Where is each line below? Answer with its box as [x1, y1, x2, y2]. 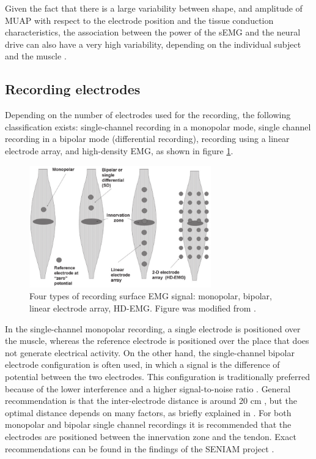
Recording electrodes [5, 80, 141, 99]
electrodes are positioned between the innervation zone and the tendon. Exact [5, 430, 296, 442]
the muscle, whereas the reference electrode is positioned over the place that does [5, 334, 309, 347]
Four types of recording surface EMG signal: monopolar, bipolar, [29, 289, 272, 302]
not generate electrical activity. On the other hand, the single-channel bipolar [5, 346, 295, 359]
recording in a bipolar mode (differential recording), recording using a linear [5, 132, 290, 145]
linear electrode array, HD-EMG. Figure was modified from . [29, 302, 256, 315]
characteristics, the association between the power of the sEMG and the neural [5, 26, 301, 39]
